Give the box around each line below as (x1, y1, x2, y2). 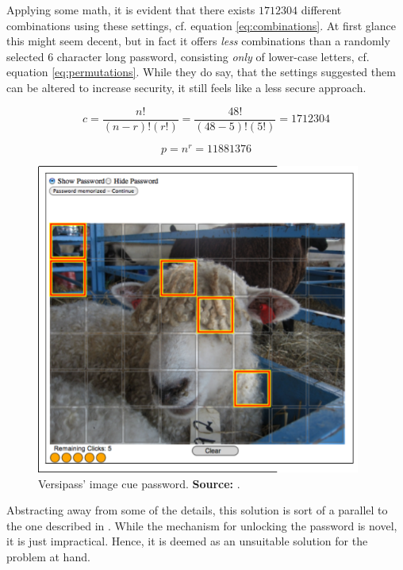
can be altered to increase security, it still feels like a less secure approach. (6, 79, 367, 95)
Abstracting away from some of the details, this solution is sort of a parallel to (6, 502, 388, 518)
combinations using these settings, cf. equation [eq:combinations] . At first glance (6, 17, 396, 33)
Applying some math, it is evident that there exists (6, 2, 255, 17)
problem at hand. (6, 548, 90, 564)
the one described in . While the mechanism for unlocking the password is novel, (6, 517, 397, 533)
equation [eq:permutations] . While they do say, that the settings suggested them (6, 64, 396, 80)
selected (6, 48, 44, 64)
